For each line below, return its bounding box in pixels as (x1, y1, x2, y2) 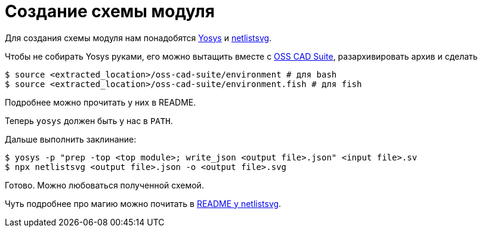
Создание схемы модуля (5, 1, 215, 21)
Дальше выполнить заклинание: (5, 134, 137, 144)
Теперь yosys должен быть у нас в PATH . (5, 115, 173, 126)
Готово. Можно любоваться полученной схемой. (5, 180, 204, 190)
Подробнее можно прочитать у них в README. (5, 97, 196, 107)
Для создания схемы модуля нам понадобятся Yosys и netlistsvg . (5, 32, 272, 43)
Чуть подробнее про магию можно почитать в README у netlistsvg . (5, 198, 282, 209)
